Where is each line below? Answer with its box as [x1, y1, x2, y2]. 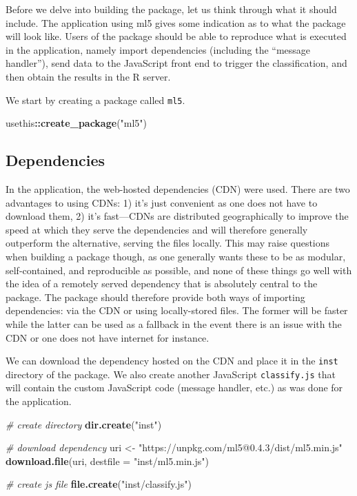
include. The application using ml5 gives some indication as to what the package [6, 15, 346, 30]
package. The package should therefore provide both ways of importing [6, 289, 305, 304]
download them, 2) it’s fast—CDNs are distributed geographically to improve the [6, 209, 349, 223]
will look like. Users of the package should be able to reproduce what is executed [6, 29, 347, 43]
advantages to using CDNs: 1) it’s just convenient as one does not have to [6, 195, 318, 209]
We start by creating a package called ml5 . [6, 92, 185, 107]
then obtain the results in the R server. [6, 69, 171, 83]
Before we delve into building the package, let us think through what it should [6, 2, 337, 16]
